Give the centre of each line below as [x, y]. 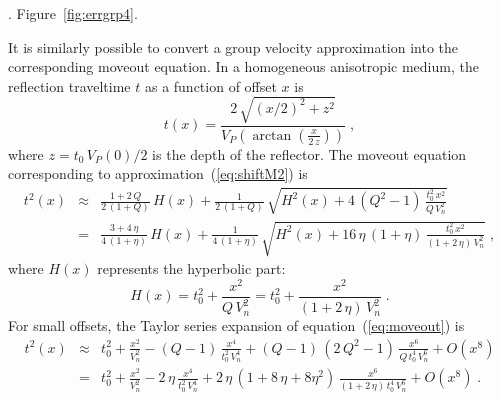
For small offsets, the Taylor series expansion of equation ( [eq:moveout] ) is [236, 325]
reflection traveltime [69, 85]
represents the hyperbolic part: [191, 268]
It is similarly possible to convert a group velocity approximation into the [233, 46]
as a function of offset [210, 85]
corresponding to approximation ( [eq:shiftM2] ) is [158, 173]
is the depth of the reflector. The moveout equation [309, 153]
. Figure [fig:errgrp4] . [73, 13]
